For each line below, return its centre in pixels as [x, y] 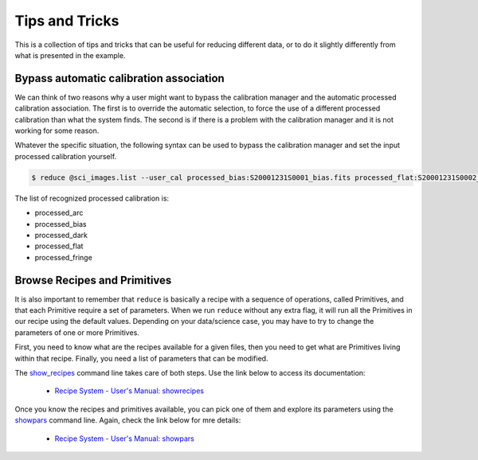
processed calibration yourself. [66, 156]
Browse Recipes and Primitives [93, 280]
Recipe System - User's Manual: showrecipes [129, 391]
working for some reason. [57, 131]
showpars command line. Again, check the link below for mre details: [128, 420]
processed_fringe [64, 257]
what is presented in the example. [70, 55]
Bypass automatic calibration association [119, 78]
